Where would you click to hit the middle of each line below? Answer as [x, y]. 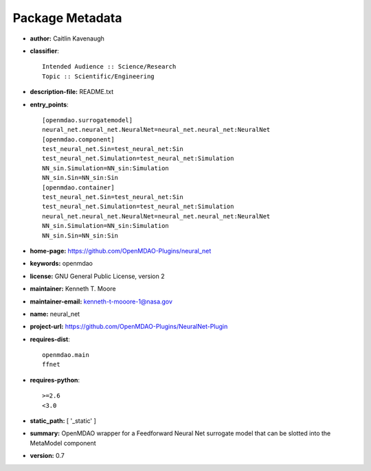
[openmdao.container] [78, 187]
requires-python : [55, 380]
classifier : [45, 51]
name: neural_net [55, 314]
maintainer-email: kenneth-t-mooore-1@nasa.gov [101, 301]
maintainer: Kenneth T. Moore [73, 289]
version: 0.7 [47, 456]
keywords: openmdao [61, 264]
